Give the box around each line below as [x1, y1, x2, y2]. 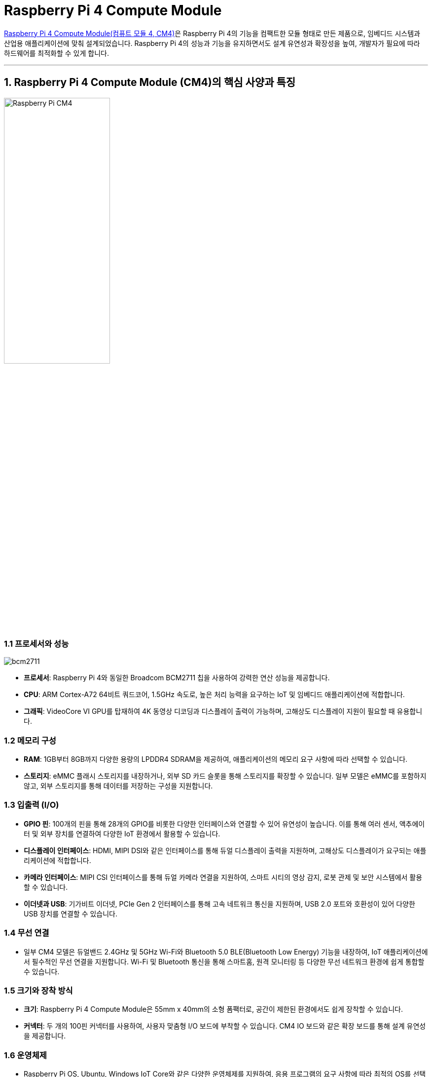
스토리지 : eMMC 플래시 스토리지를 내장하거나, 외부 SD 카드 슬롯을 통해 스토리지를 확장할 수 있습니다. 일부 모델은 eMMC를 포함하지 [24, 772, 427, 781]
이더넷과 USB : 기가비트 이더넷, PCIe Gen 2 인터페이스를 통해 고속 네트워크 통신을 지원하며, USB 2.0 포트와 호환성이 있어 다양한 [24, 899, 415, 908]
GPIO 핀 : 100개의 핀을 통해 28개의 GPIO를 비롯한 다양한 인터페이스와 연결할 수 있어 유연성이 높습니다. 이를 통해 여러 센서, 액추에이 [24, 819, 425, 828]
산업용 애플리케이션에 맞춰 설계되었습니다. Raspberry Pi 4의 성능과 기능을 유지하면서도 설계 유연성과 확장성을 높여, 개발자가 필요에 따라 [4, 39, 420, 47]
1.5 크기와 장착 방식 [4, 985, 73, 995]
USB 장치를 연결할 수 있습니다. [24, 909, 118, 918]
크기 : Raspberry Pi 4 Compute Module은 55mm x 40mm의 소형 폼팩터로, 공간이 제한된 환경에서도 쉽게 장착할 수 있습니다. [24, 1005, 403, 1014]
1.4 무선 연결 [4, 928, 49, 938]
